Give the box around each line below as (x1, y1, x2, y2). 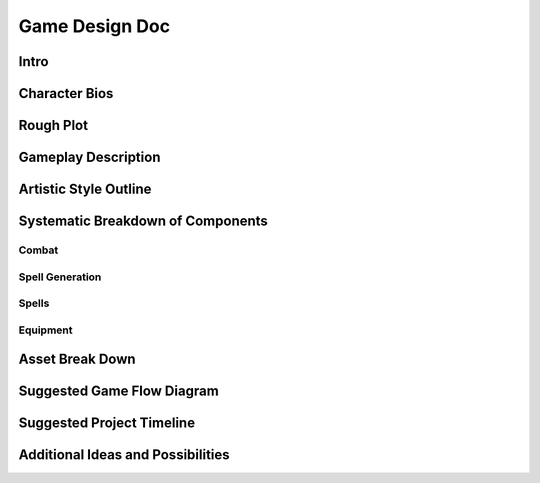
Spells (18, 296, 50, 310)
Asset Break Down (18, 351, 136, 368)
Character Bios (18, 85, 114, 102)
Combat (18, 243, 59, 257)
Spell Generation (18, 270, 102, 284)
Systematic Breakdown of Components (18, 213, 269, 230)
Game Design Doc (18, 15, 170, 37)
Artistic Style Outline (18, 181, 152, 198)
